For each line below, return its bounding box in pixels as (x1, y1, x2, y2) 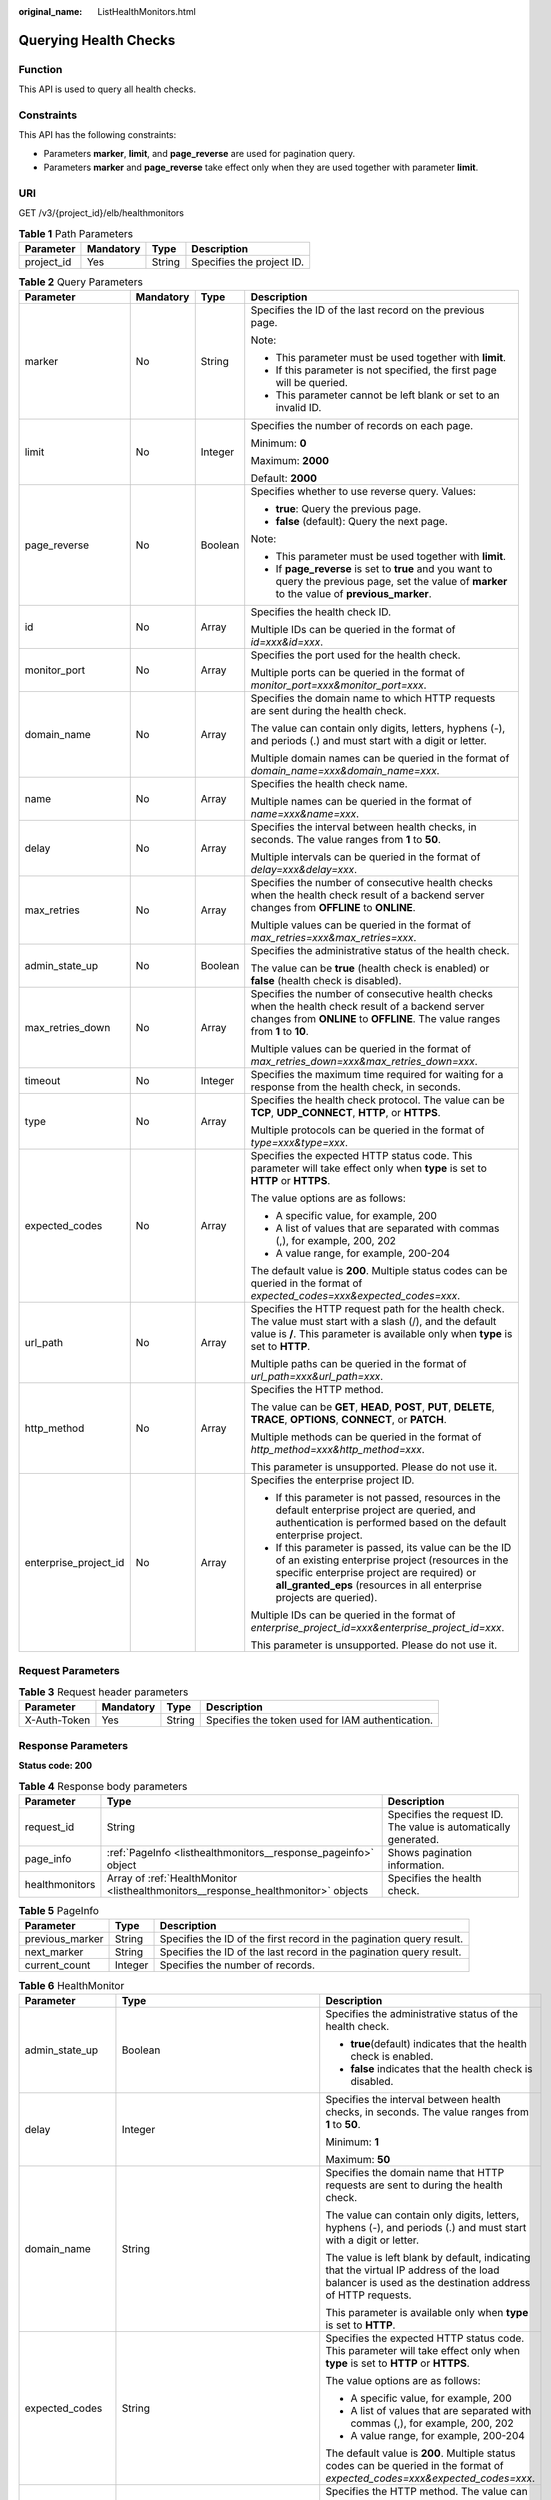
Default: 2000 (250, 471, 318, 485)
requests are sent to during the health (325, 2178, 504, 2192)
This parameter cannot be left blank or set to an (275, 388, 500, 402)
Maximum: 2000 (250, 454, 330, 468)
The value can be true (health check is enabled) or (250, 961, 490, 975)
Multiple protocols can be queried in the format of (250, 1123, 485, 1137)
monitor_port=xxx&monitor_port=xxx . (250, 678, 427, 692)
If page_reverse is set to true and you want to (275, 562, 493, 576)
